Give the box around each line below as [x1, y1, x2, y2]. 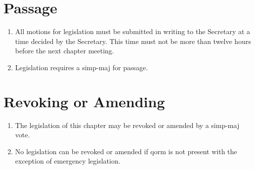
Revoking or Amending [3, 91, 165, 111]
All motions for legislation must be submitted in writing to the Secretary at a [15, 26, 251, 37]
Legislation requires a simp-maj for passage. [15, 62, 148, 72]
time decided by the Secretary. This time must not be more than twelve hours [15, 36, 251, 46]
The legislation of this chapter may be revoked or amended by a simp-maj [15, 120, 240, 130]
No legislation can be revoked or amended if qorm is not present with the [15, 146, 237, 156]
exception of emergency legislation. [15, 156, 121, 166]
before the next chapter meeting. [15, 45, 114, 56]
